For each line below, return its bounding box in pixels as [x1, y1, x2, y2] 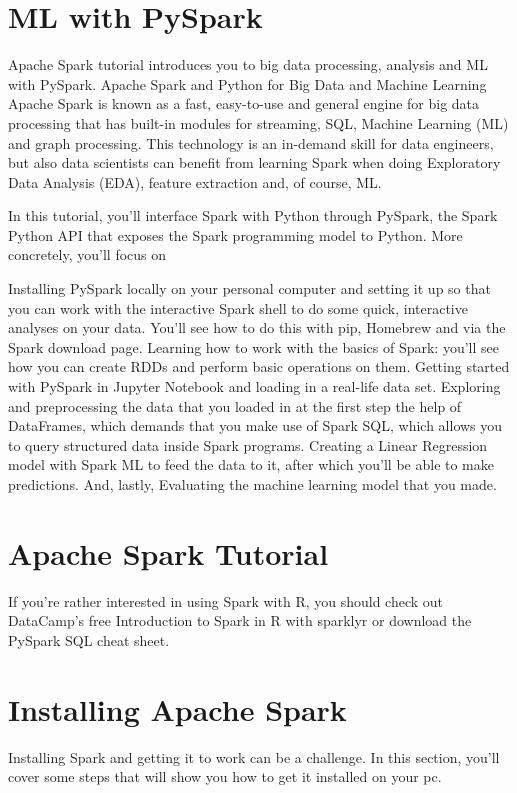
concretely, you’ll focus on [8, 244, 167, 265]
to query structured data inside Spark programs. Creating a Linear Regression [8, 434, 488, 455]
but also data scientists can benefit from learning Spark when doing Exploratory [8, 152, 501, 173]
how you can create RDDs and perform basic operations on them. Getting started [8, 356, 510, 377]
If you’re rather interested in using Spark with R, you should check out [8, 590, 444, 611]
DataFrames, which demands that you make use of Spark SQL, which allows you [8, 415, 503, 436]
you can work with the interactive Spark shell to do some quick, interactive [8, 297, 468, 318]
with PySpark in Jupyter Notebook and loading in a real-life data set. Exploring [8, 376, 501, 397]
